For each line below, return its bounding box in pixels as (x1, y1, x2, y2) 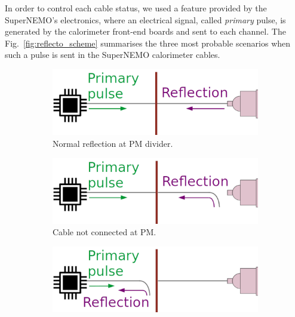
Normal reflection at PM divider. (53, 137, 173, 150)
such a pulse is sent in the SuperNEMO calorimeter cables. (5, 48, 220, 61)
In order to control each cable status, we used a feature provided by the (5, 2, 267, 14)
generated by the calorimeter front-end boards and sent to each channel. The (5, 25, 286, 38)
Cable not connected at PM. (53, 226, 156, 238)
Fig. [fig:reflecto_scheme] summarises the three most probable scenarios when (5, 36, 291, 49)
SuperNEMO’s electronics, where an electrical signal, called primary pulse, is (5, 13, 286, 26)
